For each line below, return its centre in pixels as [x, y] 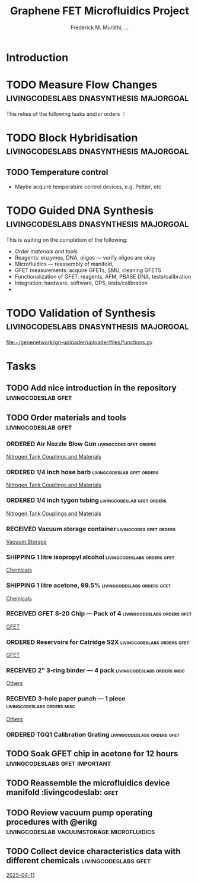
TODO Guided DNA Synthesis [80, 211]
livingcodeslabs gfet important [59, 763]
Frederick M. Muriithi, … [100, 27]
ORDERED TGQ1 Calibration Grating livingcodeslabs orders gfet [93, 734]
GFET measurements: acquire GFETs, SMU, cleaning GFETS [88, 270]
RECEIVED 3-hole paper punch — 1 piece [66, 699]
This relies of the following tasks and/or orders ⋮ [66, 113]
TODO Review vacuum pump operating [79, 812]
